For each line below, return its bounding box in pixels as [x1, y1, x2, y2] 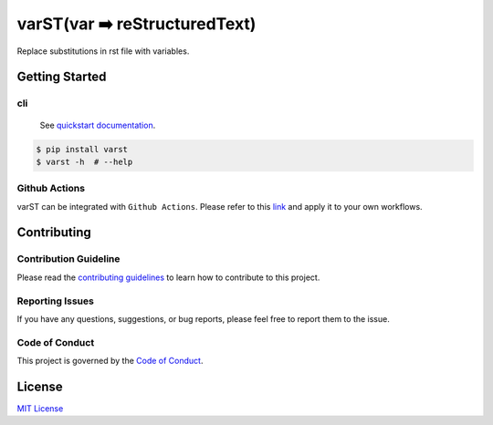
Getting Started [16, 69, 107, 85]
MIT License [16, 402, 64, 414]
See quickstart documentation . [39, 119, 156, 130]
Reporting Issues [16, 295, 95, 307]
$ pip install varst [36, 144, 128, 154]
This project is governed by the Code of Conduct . [16, 356, 204, 367]
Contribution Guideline [16, 253, 121, 265]
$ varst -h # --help [36, 156, 133, 167]
